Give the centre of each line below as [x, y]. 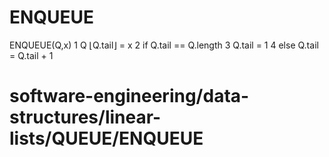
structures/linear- [85, 117]
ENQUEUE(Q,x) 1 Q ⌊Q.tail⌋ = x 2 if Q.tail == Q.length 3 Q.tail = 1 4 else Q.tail [164, 45]
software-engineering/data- [129, 96]
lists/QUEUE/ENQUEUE [106, 138]
